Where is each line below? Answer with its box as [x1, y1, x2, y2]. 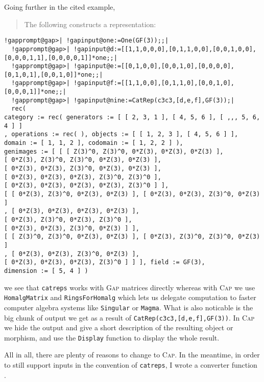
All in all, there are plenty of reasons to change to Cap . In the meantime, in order [4, 349, 260, 360]
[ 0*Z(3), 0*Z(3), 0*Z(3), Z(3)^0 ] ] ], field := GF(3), [4, 259, 205, 266]
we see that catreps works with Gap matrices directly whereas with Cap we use [4, 282, 255, 292]
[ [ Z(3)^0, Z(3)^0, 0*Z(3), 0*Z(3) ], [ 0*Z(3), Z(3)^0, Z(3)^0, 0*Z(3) [4, 233, 260, 241]
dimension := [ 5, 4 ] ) [4, 267, 88, 274]
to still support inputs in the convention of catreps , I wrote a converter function [4, 359, 257, 370]
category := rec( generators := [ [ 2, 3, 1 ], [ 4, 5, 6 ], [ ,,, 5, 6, [4, 114, 260, 121]
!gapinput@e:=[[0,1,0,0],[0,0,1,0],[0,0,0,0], [74, 62, 235, 70]
